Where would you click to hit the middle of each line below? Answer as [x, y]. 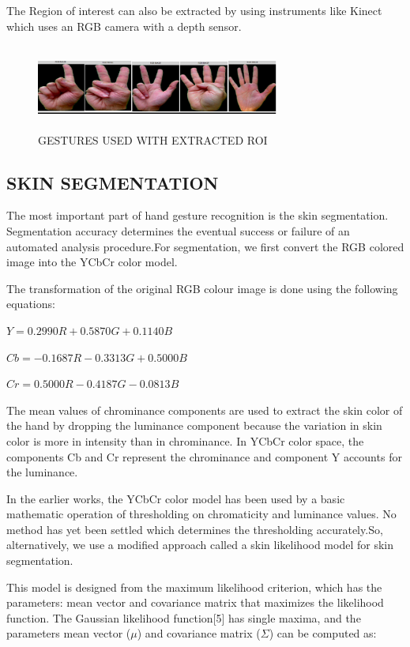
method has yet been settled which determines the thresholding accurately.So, [195, 529]
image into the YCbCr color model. [92, 262]
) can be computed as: [323, 633]
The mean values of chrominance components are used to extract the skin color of [205, 410]
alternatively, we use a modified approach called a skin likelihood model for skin [200, 545]
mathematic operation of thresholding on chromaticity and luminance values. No [201, 514]
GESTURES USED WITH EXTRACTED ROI [153, 139]
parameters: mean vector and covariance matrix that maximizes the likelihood [195, 602]
